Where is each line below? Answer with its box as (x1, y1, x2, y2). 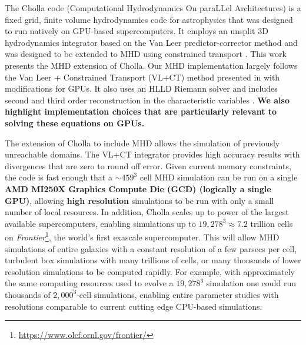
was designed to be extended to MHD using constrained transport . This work (5, 48, 287, 60)
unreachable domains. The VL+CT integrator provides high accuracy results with (5, 148, 300, 160)
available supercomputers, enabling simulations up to (5, 217, 196, 229)
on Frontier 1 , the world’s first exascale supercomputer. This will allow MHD (5, 229, 280, 243)
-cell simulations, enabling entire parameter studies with (76, 288, 279, 300)
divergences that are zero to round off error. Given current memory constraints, (5, 159, 291, 172)
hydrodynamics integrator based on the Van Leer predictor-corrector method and (5, 36, 298, 48)
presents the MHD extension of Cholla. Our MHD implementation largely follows (5, 59, 298, 71)
